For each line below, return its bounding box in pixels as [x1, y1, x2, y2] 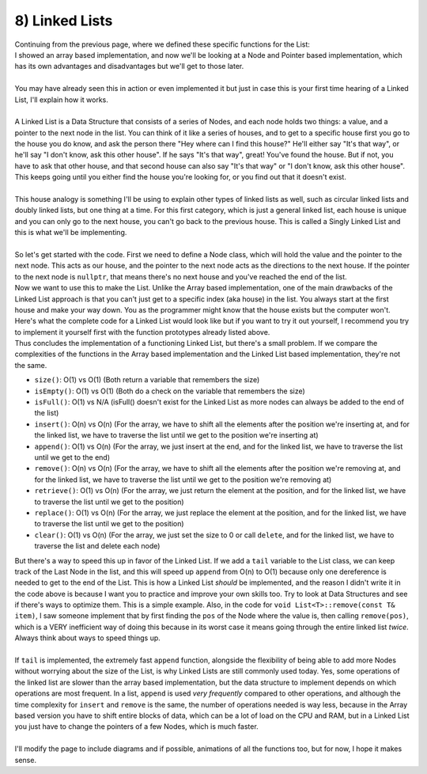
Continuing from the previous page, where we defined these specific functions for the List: [14, 40, 310, 49]
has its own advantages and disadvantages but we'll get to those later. [14, 62, 244, 71]
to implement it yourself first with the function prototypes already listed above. [14, 327, 270, 336]
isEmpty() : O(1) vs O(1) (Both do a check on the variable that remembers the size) [34, 386, 306, 396]
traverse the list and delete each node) [34, 541, 161, 551]
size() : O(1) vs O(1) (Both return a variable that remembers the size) [34, 375, 260, 385]
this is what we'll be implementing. [14, 228, 127, 237]
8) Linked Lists [14, 12, 113, 29]
